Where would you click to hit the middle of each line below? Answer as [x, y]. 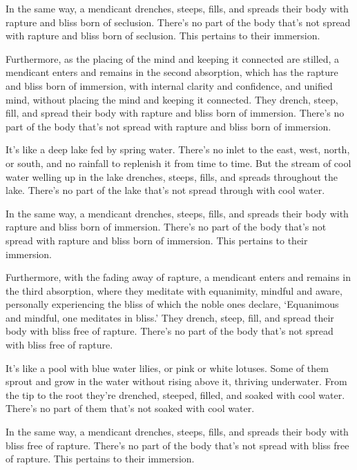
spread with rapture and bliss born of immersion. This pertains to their [157, 240]
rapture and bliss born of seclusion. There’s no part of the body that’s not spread [178, 22]
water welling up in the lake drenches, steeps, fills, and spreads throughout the [172, 176]
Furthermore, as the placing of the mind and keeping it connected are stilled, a [173, 58]
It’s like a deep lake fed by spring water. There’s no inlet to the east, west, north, [178, 149]
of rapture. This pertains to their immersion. [100, 459]
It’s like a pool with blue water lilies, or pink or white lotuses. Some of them [167, 368]
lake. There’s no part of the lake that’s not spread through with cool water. [165, 190]
